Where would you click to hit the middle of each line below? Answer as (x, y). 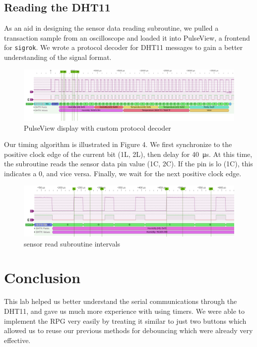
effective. (17, 340)
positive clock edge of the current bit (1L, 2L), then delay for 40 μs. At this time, (128, 154)
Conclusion (42, 277)
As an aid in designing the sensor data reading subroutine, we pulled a (111, 28)
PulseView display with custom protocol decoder (97, 127)
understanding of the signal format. (58, 57)
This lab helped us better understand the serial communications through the (121, 301)
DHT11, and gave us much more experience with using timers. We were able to (125, 311)
